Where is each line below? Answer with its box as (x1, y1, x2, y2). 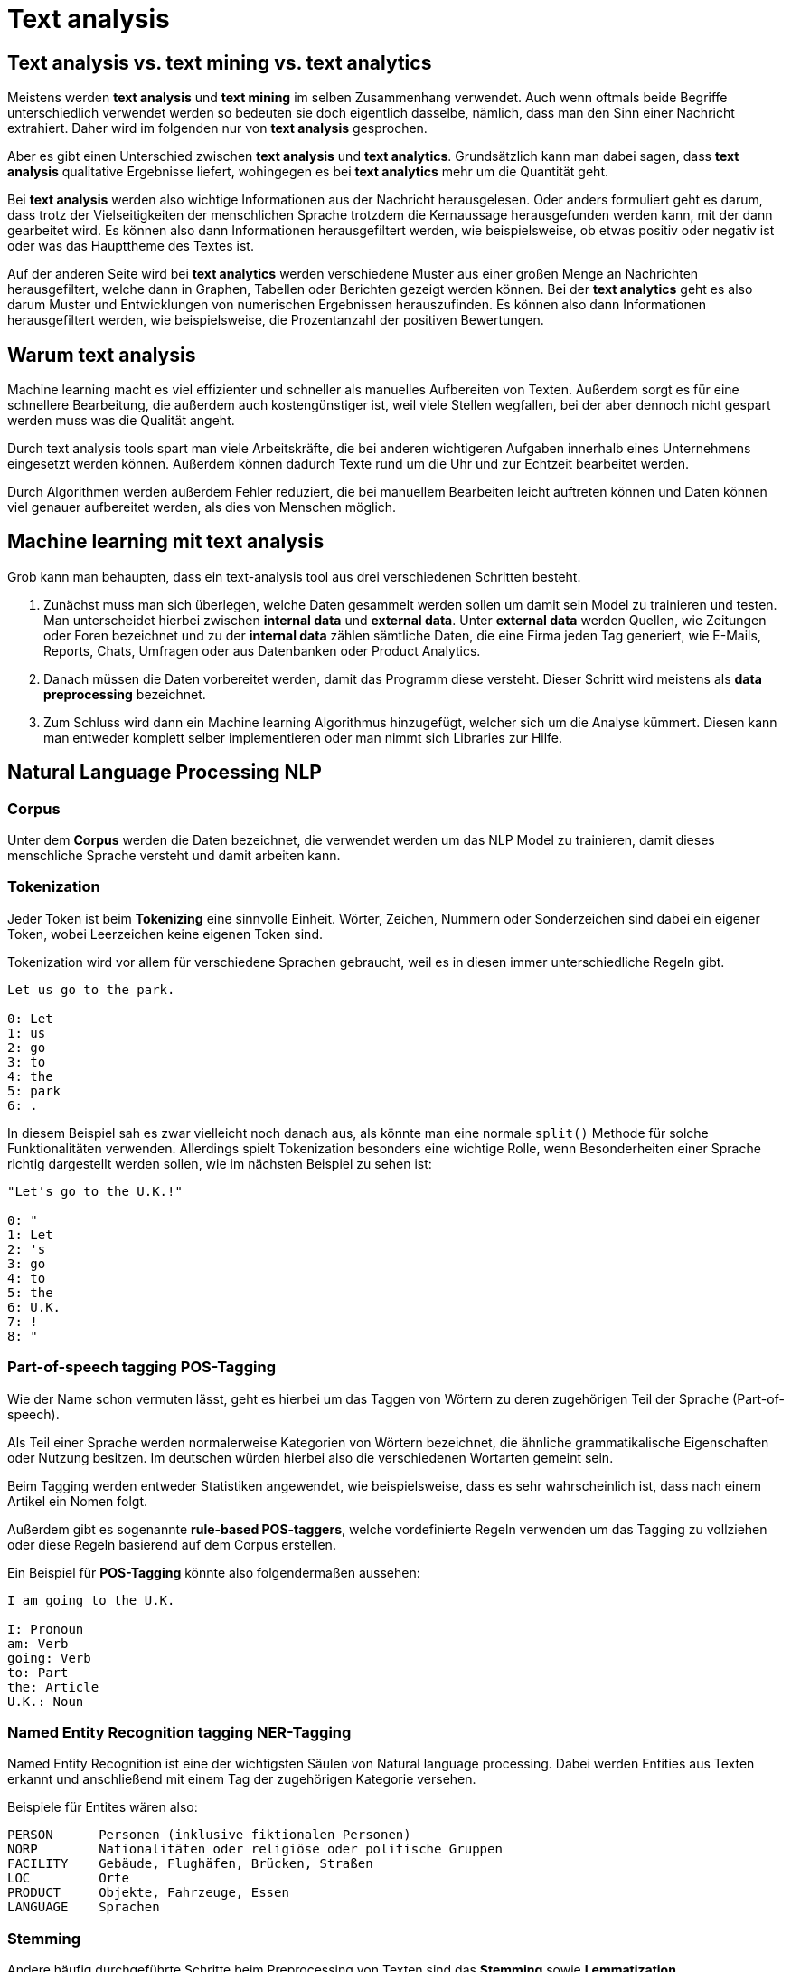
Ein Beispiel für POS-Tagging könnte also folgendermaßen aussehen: (7, 1564, 420, 1580)
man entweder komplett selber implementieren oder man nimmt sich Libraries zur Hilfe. (43, 729, 563, 745)
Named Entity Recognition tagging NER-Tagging (7, 1722, 352, 1741)
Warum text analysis (7, 343, 196, 366)
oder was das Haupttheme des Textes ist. (7, 238, 254, 254)
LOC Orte (7, 1871, 129, 1886)
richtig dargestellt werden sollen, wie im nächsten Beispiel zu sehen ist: (7, 1155, 432, 1171)
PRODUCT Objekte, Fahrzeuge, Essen (7, 1885, 289, 1901)
